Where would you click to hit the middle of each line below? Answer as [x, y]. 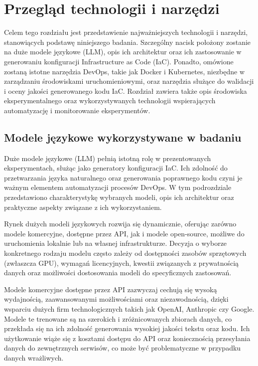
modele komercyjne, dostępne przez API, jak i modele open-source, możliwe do [124, 233]
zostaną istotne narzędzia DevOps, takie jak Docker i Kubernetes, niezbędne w [125, 71]
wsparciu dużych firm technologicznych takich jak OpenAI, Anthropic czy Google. [129, 308]
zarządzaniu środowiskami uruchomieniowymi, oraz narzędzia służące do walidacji [129, 81]
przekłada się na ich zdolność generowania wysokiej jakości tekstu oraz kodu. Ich [127, 328]
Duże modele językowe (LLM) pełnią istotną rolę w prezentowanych [108, 158]
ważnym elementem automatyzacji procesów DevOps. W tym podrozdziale [118, 187]
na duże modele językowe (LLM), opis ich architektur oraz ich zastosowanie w [123, 52]
